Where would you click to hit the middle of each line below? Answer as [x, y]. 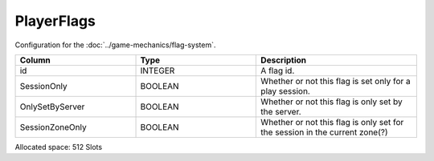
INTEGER [158, 70]
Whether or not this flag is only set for [332, 122]
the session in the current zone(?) [325, 132]
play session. [286, 91]
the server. [281, 111]
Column [35, 60]
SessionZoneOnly [53, 127]
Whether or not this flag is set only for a [336, 81]
